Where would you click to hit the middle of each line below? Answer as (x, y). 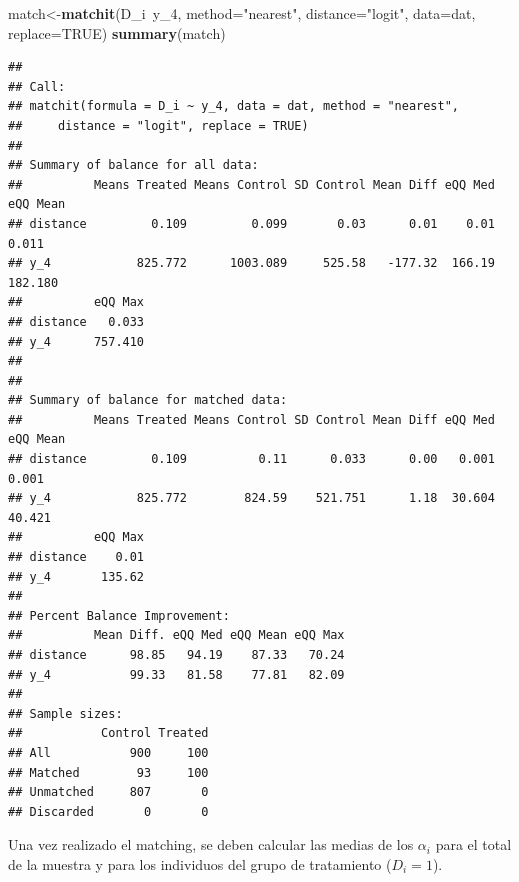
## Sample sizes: (65, 713)
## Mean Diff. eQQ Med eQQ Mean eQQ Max (176, 635)
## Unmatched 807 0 (108, 792)
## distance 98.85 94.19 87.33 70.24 (176, 655)
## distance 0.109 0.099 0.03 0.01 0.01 (251, 223)
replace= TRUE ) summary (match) (117, 32)
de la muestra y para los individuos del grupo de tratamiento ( (200, 863)
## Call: (37, 86)
